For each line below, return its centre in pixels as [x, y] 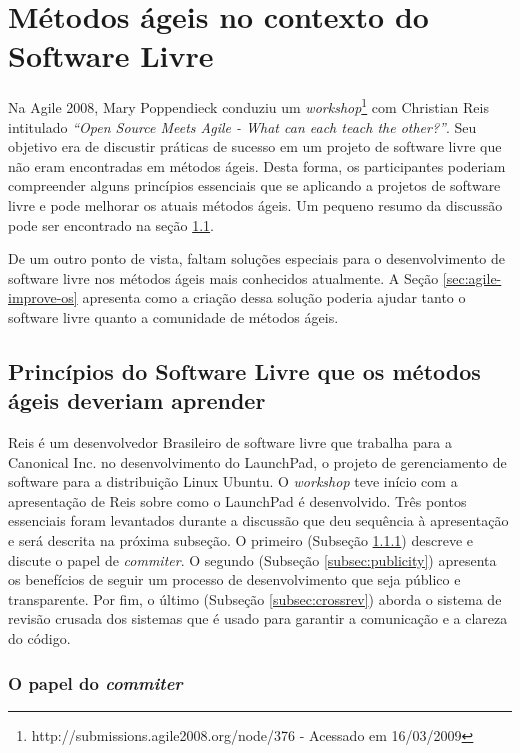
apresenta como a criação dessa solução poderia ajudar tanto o [274, 297]
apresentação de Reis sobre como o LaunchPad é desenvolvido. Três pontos [237, 500]
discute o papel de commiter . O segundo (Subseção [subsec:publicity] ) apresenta [252, 559]
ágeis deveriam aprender [137, 400]
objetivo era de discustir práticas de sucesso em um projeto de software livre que [255, 146]
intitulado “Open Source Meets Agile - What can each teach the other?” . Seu [242, 126]
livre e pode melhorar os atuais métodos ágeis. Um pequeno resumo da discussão [255, 204]
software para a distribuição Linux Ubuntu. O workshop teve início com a [233, 481]
